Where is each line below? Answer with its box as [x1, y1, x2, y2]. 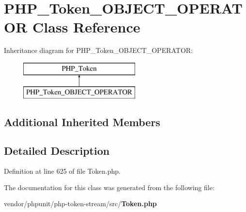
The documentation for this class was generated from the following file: [4, 182, 215, 192]
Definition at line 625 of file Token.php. [4, 166, 121, 176]
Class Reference [32, 17, 140, 37]
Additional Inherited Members [4, 114, 160, 130]
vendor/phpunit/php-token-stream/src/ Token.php [4, 198, 157, 209]
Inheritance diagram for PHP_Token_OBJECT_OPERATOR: [4, 45, 193, 55]
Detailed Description [4, 143, 110, 158]
